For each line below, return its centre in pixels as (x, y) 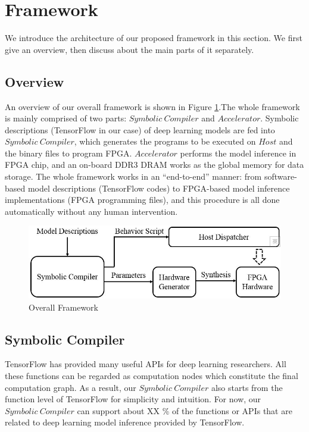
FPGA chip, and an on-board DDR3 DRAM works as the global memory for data (154, 165)
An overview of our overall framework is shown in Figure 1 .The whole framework (152, 106)
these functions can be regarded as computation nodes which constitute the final (152, 376)
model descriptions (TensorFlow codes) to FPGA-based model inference (159, 188)
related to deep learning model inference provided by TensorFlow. (125, 422)
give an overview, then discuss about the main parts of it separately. (129, 49)
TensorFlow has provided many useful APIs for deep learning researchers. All (146, 364)
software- (280, 176)
